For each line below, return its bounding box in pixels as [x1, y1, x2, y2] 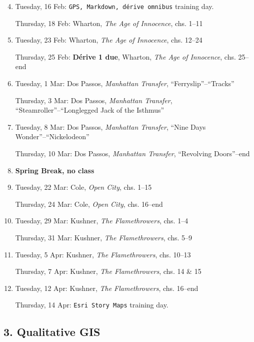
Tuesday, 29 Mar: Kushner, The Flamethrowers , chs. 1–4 [15, 215, 188, 226]
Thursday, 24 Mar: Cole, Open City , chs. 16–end [15, 198, 163, 209]
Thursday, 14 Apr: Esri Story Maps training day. [15, 299, 168, 310]
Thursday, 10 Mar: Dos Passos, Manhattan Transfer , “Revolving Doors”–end [15, 148, 250, 158]
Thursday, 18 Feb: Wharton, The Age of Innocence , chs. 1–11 [15, 18, 203, 28]
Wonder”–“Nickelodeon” [15, 131, 89, 142]
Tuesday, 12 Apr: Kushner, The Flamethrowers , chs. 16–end [15, 282, 198, 293]
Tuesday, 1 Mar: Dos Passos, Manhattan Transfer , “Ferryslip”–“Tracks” [15, 78, 234, 89]
